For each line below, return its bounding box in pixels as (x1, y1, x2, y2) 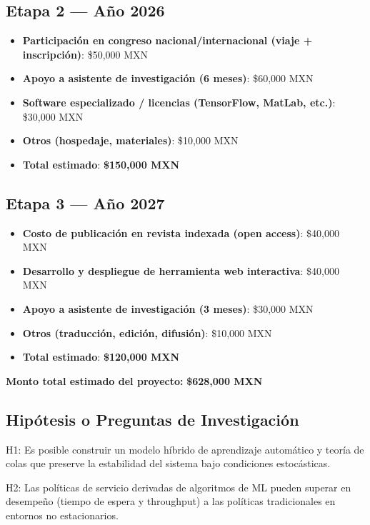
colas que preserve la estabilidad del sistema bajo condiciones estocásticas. (6, 456, 331, 471)
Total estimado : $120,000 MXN (22, 349, 180, 364)
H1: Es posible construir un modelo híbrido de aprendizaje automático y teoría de (6, 441, 364, 456)
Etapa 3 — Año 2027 (6, 191, 165, 214)
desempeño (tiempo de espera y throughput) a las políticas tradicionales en (6, 494, 336, 509)
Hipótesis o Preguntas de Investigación (6, 408, 299, 430)
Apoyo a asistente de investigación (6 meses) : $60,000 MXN (22, 71, 314, 86)
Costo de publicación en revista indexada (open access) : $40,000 (22, 225, 339, 240)
